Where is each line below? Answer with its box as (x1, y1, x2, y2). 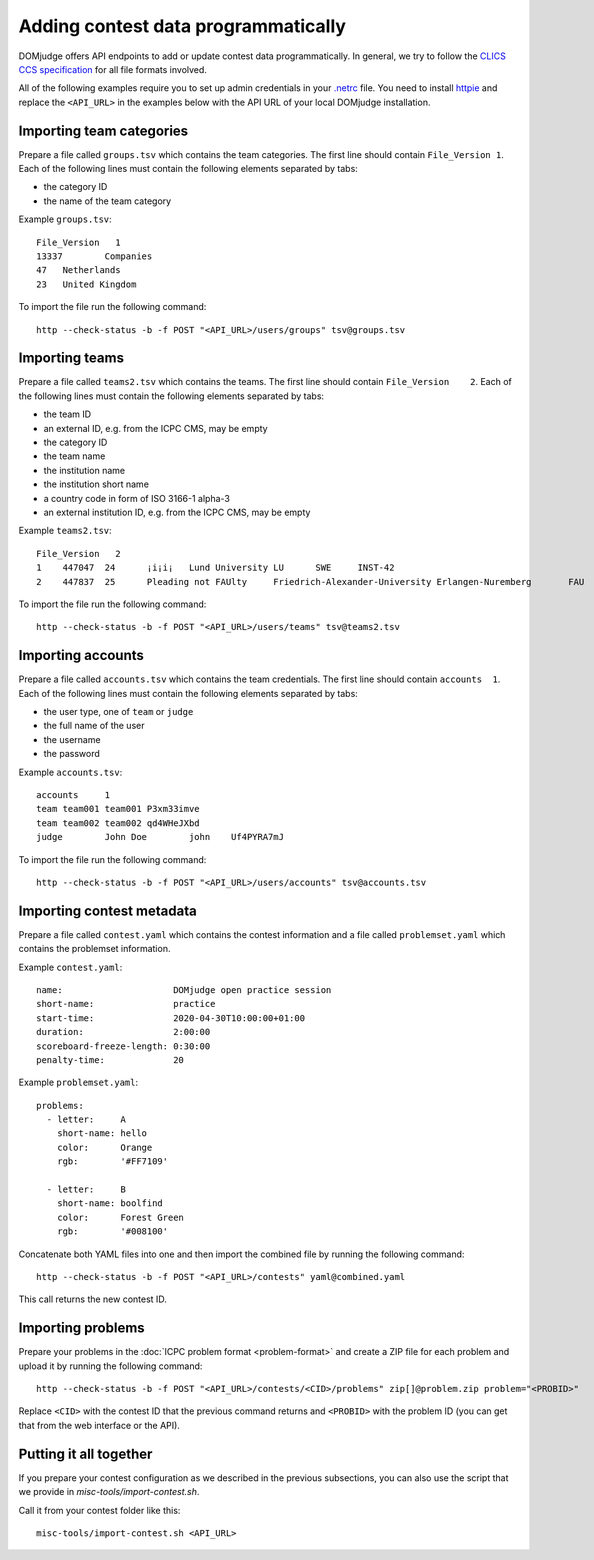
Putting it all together (18, 1445, 153, 1462)
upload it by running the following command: (18, 1360, 203, 1372)
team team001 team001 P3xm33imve (36, 803, 200, 815)
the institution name (43, 464, 125, 476)
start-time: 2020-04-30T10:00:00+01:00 (36, 1012, 305, 1024)
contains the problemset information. (18, 943, 171, 955)
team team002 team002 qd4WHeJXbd (36, 817, 200, 829)
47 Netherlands (36, 265, 121, 276)
